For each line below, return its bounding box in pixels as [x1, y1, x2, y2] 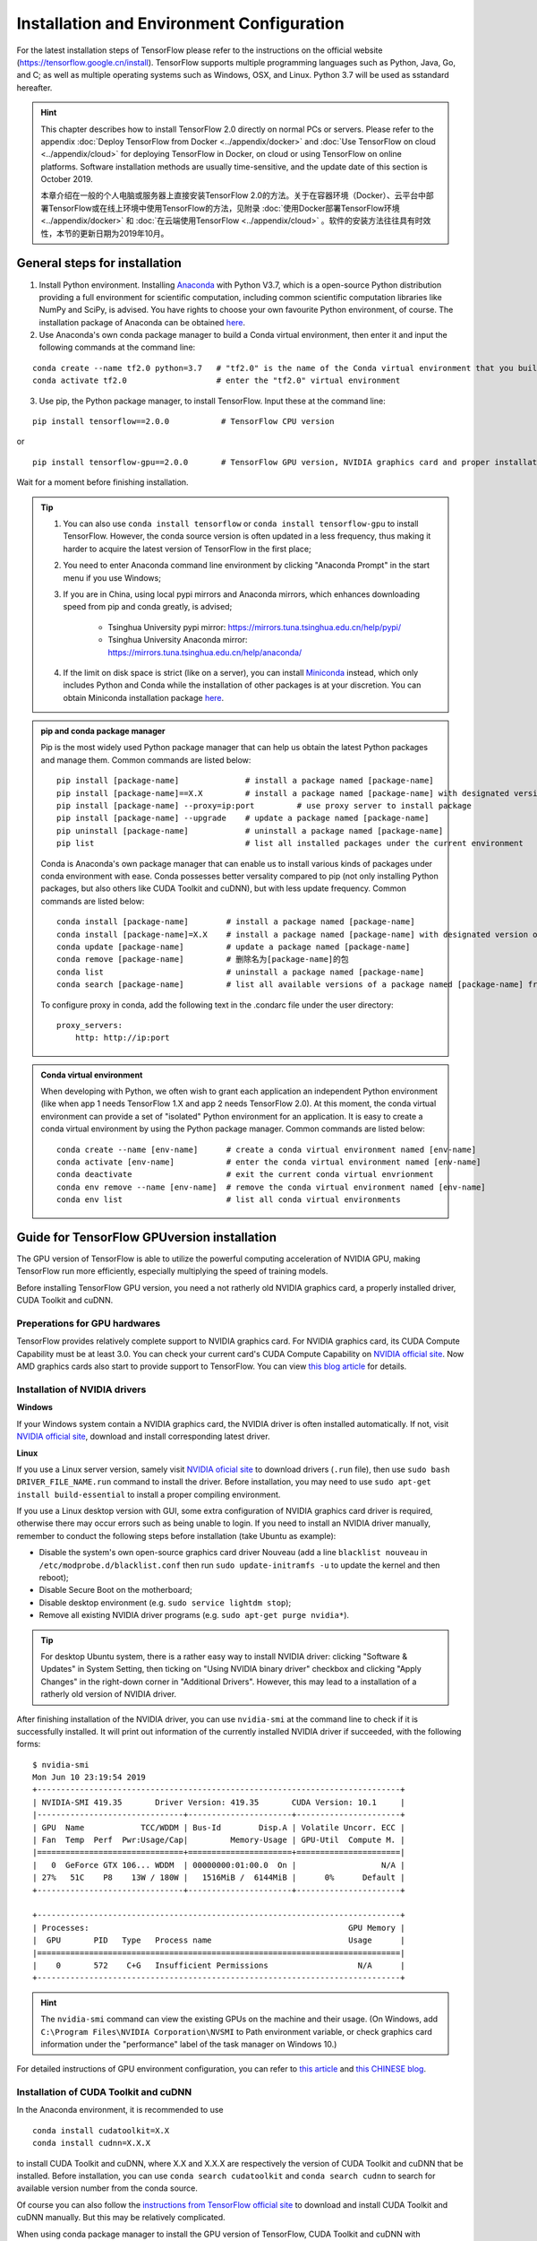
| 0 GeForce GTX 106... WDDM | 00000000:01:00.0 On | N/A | [32, 1860, 405, 1870]
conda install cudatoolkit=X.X [32, 2125, 170, 2135]
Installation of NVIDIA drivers [16, 1383, 147, 1396]
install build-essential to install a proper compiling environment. [16, 1489, 281, 1500]
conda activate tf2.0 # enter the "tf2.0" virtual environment [32, 376, 401, 385]
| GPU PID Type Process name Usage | [32, 1935, 405, 1945]
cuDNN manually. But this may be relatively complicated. [16, 2212, 226, 2223]
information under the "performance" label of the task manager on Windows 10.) [40, 2038, 337, 2049]
